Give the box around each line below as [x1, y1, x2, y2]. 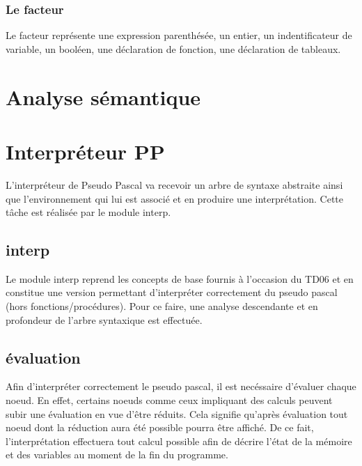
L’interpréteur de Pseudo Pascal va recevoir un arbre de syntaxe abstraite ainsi [6, 177, 343, 192]
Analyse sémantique [6, 82, 201, 111]
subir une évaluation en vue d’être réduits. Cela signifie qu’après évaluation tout [6, 406, 348, 421]
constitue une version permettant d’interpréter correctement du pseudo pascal [6, 285, 338, 300]
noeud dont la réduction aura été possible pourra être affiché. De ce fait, [6, 420, 314, 435]
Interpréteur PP [6, 137, 165, 165]
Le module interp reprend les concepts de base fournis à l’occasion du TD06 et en [6, 271, 354, 286]
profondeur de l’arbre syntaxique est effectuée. [6, 312, 203, 327]
